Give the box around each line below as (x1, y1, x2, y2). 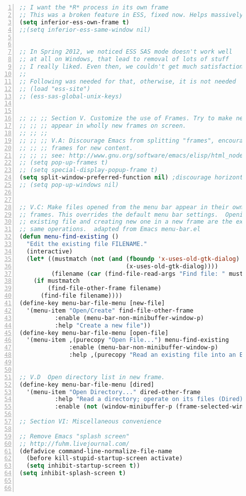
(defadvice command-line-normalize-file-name (19, 447, 172, 455)
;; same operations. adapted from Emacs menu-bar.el (19, 226, 201, 233)
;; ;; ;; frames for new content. (19, 144, 133, 152)
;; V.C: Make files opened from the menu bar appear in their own (19, 203, 244, 211)
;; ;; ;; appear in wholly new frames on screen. (19, 122, 186, 129)
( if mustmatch (33, 277, 80, 285)
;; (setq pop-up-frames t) (19, 159, 108, 166)
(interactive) (26, 248, 73, 255)
